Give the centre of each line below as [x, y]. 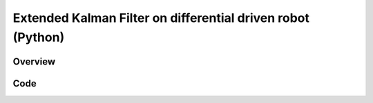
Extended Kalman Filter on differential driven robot [161, 18]
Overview [34, 61]
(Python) [39, 37]
